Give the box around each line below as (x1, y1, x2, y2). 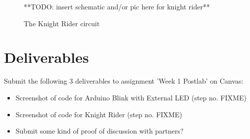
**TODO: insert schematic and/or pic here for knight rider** (24, 1, 210, 11)
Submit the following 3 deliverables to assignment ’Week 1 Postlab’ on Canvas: (4, 76, 244, 86)
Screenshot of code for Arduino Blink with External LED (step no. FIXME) (15, 92, 247, 102)
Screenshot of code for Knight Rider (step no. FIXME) (15, 109, 182, 119)
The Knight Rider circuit (24, 18, 100, 28)
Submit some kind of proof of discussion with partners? (15, 126, 184, 136)
